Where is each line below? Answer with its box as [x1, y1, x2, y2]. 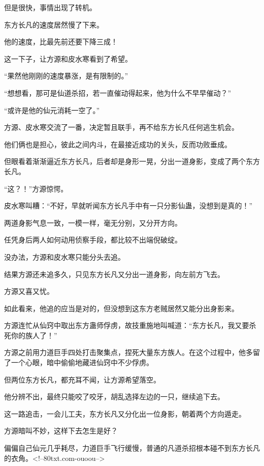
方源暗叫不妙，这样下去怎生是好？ [4, 425, 118, 436]
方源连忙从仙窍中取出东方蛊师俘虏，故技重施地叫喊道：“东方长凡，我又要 [4, 320, 249, 331]
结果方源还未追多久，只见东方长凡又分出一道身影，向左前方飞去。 [4, 268, 224, 279]
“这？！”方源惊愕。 [4, 183, 68, 194]
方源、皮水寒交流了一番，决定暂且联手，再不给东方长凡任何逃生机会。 [4, 122, 239, 132]
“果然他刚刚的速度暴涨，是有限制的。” [4, 70, 128, 81]
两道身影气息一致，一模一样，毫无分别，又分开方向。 [4, 217, 182, 228]
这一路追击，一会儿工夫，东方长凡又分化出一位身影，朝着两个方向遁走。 [4, 408, 246, 419]
